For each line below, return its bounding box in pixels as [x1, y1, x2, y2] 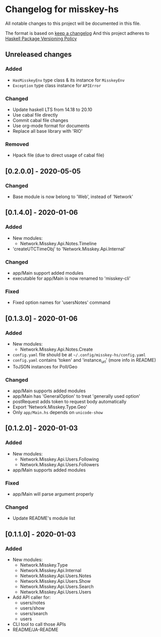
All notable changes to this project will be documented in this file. [5, 20, 141, 26]
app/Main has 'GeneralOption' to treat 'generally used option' [12, 393, 140, 399]
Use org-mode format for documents [12, 123, 90, 129]
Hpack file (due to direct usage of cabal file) [12, 152, 104, 158]
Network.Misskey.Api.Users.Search [20, 583, 94, 589]
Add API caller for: [12, 594, 51, 600]
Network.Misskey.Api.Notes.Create [20, 346, 93, 352]
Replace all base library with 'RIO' [12, 128, 83, 134]
